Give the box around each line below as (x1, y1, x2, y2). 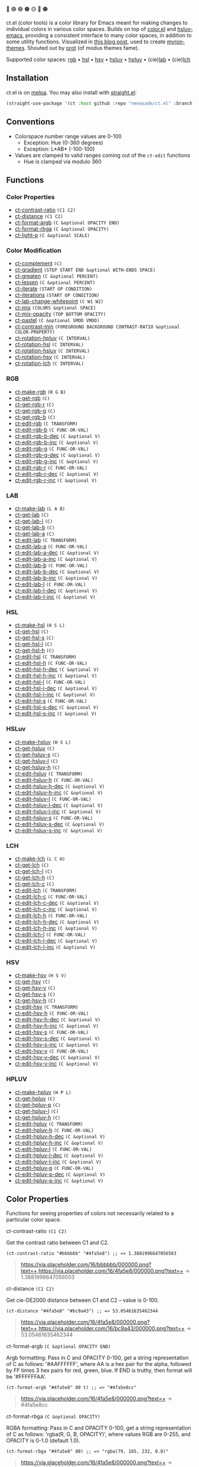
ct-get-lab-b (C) (14, 524, 55, 531)
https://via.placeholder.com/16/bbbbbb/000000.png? (20, 1261, 151, 1268)
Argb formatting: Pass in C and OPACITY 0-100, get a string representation (6, 1354, 189, 1361)
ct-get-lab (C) (14, 511, 49, 519)
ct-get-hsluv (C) (14, 744, 55, 752)
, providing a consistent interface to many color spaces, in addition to (22, 32, 192, 39)
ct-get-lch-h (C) (14, 873, 55, 881)
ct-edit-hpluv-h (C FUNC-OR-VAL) (14, 1126, 94, 1134)
